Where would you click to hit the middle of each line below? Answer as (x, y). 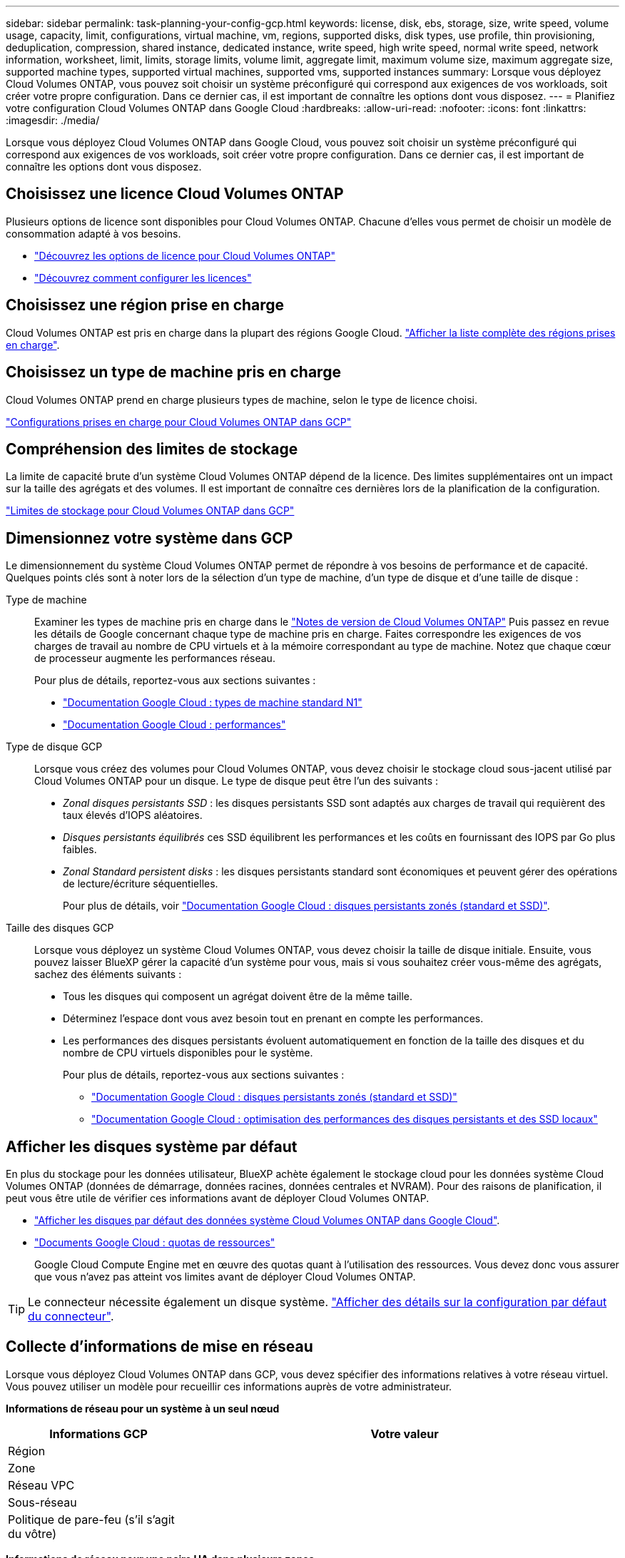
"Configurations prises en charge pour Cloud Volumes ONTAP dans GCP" (179, 422)
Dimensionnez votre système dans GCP (149, 538)
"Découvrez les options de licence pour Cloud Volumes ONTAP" (185, 255)
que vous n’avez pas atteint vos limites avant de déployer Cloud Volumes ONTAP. (225, 1277)
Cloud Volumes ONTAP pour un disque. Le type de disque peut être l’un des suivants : (237, 781)
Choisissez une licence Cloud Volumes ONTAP (175, 194)
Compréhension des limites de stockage (152, 449)
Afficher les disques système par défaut (152, 1146)
